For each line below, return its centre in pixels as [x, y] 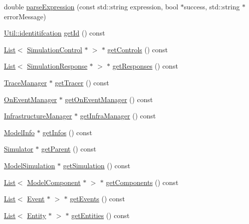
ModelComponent [54, 182]
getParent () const [69, 149]
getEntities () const [101, 215]
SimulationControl [55, 49]
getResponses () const [145, 66]
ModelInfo [19, 132]
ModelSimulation [30, 165]
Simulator [19, 149]
